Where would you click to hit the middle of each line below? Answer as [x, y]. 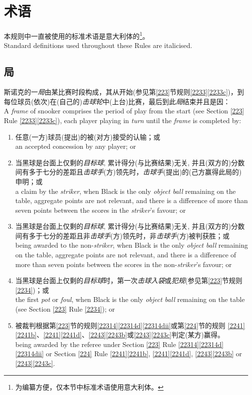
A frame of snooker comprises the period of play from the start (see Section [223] [124, 111]
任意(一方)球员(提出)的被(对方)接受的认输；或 [88, 136]
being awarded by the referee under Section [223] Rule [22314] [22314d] [119, 344]
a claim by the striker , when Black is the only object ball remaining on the [126, 191]
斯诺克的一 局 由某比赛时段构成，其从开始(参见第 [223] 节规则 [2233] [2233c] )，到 [124, 92]
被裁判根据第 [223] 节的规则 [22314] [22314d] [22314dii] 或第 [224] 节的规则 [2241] [130, 325]
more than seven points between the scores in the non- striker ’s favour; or [124, 264]
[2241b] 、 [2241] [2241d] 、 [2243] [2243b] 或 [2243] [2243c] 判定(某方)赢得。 [120, 335]
